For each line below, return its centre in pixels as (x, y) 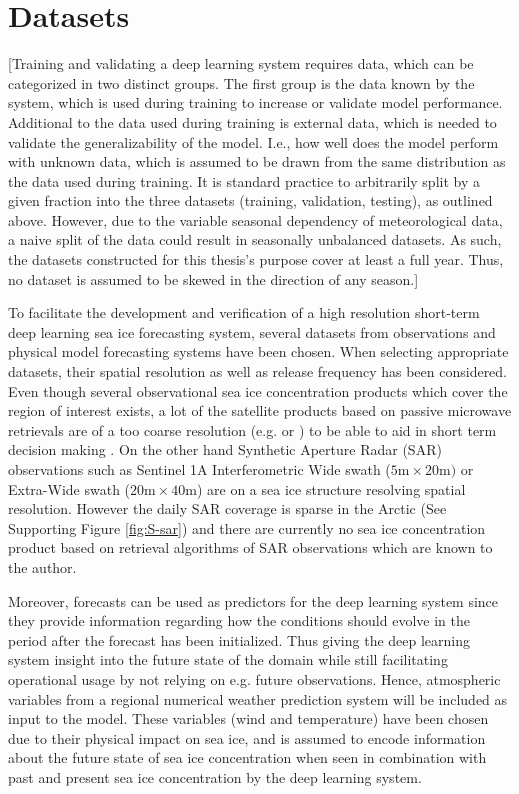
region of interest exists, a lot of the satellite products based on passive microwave (260, 410)
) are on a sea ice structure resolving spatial (331, 488)
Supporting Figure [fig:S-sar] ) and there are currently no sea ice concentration (247, 527)
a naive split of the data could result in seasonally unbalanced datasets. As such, (255, 239)
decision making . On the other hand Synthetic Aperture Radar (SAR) (225, 449)
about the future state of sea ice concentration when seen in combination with (247, 757)
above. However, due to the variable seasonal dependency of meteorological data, (255, 219)
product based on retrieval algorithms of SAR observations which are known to (250, 547)
